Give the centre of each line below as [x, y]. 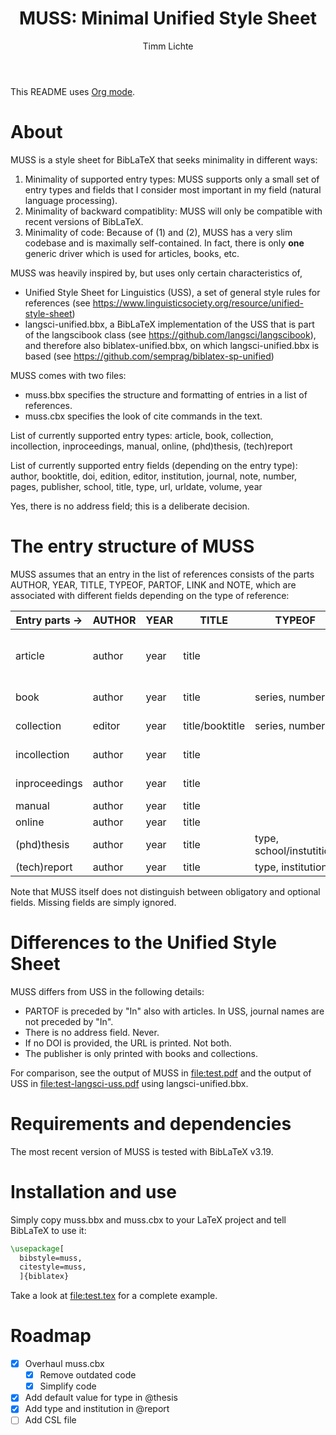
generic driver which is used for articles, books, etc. [132, 253]
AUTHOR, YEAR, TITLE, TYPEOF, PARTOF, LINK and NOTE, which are [153, 584]
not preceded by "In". [69, 1021]
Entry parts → [49, 620]
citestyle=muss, [53, 1267]
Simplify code [68, 1386]
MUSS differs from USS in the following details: [107, 991]
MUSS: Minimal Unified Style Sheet [168, 18]
